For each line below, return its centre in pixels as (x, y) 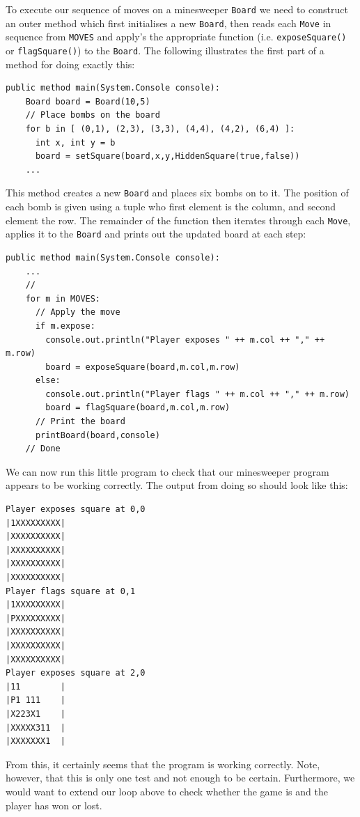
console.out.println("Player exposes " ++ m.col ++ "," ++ (185, 340)
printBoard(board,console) (97, 435)
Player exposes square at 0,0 (76, 509)
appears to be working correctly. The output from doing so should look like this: (177, 485)
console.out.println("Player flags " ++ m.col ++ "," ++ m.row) (197, 394)
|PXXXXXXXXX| (36, 618)
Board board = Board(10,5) (88, 101)
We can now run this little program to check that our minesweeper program (167, 471)
